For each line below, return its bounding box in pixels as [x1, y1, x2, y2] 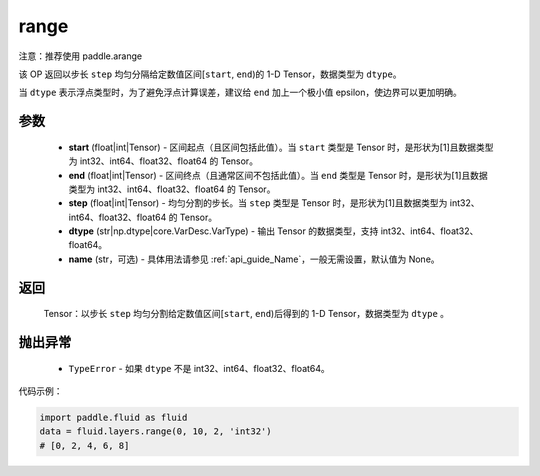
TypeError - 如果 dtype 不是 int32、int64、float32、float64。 [68, 362, 330, 374]
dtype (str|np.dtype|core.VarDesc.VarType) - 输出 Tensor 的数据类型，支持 [68, 225, 379, 237]
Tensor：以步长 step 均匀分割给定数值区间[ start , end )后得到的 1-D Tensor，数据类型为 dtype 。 [43, 308, 450, 320]
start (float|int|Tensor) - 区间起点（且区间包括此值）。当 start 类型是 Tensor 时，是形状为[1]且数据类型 [68, 141, 494, 153]
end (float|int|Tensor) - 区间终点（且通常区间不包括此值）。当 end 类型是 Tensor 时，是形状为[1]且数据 [68, 169, 489, 181]
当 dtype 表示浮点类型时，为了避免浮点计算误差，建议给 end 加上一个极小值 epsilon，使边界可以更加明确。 [18, 86, 462, 99]
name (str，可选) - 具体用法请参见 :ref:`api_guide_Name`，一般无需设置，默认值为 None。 [68, 253, 440, 265]
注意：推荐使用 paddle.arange [18, 50, 143, 62]
